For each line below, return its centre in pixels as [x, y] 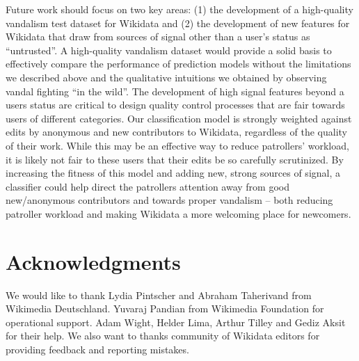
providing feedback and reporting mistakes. [97, 349]
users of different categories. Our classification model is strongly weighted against [179, 118]
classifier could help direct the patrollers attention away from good [147, 186]
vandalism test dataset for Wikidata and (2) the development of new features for [178, 23]
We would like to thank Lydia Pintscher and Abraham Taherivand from [159, 295]
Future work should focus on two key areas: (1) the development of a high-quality [179, 9]
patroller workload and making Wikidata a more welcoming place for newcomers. [178, 213]
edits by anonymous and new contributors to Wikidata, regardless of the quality [176, 132]
